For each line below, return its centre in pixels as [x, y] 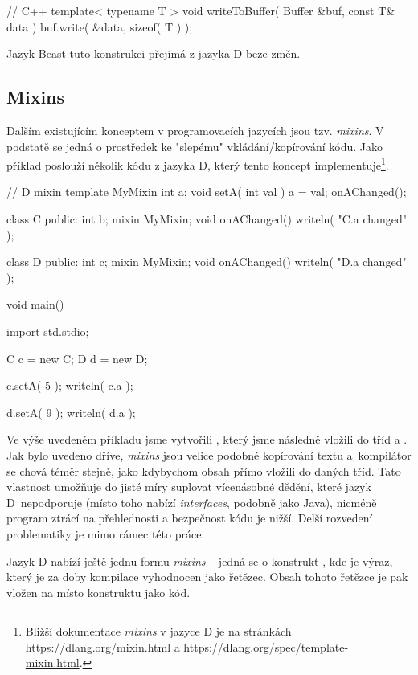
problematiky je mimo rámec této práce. [106, 533]
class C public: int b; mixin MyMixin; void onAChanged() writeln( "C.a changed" [207, 219]
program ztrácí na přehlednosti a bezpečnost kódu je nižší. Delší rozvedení [190, 518]
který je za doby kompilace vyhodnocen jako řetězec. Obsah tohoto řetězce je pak [207, 577]
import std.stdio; [48, 331]
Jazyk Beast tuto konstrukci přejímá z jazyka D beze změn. [154, 53]
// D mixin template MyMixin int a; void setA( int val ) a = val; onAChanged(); [207, 192]
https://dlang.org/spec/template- [266, 646]
